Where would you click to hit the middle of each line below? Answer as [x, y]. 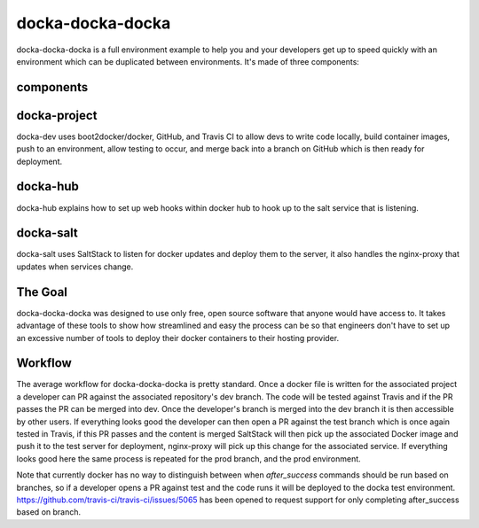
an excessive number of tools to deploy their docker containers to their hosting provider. [178, 338]
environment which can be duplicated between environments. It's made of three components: [188, 61]
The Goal [42, 292]
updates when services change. [75, 267]
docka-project [57, 115]
